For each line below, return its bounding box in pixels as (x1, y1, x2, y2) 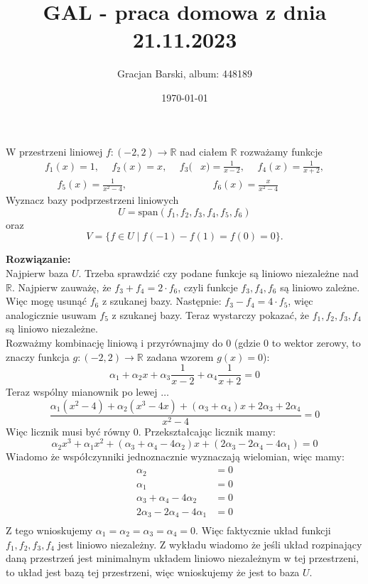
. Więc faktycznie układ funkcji (195, 523, 331, 538)
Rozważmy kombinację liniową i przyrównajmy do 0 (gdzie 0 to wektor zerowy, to (6, 335, 361, 350)
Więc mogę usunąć (6, 293, 87, 308)
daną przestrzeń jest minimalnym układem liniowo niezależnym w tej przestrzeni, (6, 551, 359, 566)
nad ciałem (180, 144, 227, 158)
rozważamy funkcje (240, 144, 323, 158)
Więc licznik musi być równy (6, 423, 131, 438)
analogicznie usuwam (6, 307, 97, 322)
